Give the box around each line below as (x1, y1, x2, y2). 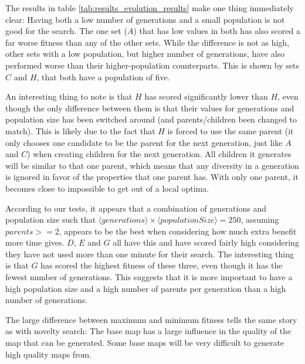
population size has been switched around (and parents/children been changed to (5, 113, 297, 125)
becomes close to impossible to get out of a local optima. (5, 182, 209, 194)
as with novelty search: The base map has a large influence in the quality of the (5, 325, 292, 337)
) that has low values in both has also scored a (133, 25, 301, 37)
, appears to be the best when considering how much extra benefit (59, 224, 297, 237)
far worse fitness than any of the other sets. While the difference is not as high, (5, 36, 290, 48)
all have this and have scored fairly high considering (113, 236, 299, 249)
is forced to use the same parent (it (167, 124, 294, 137)
